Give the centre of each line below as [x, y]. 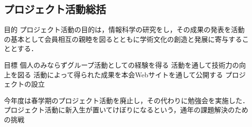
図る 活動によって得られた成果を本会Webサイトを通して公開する [120, 74]
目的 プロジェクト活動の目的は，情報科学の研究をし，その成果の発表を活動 [124, 29]
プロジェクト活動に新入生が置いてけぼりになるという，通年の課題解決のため [126, 110]
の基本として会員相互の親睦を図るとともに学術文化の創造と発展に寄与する [123, 39]
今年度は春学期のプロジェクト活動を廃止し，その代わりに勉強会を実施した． [126, 100]
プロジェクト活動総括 [55, 9]
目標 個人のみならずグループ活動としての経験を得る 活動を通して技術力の [122, 64]
